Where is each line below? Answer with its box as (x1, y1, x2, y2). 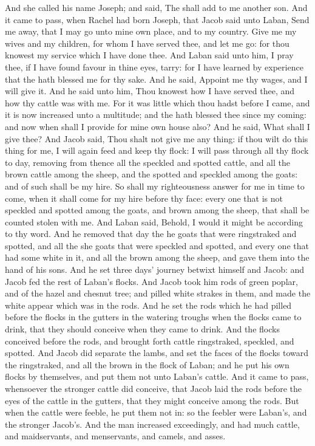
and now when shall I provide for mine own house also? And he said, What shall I (5, 120, 310, 132)
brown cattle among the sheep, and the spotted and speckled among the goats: (5, 168, 298, 180)
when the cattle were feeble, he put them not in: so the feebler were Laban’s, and (5, 406, 307, 419)
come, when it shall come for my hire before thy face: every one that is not (5, 191, 283, 204)
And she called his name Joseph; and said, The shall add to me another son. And (5, 1, 308, 13)
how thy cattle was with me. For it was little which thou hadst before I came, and (5, 96, 310, 109)
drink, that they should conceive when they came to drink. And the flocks (5, 323, 280, 335)
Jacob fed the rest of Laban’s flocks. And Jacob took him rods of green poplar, (5, 275, 298, 287)
